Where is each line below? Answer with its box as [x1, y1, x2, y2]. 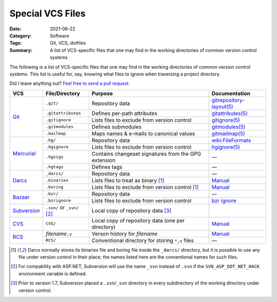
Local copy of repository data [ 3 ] [91, 207, 171, 214]
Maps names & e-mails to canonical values [91, 130, 195, 137]
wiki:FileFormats [211, 137, 251, 144]
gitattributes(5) [211, 109, 248, 117]
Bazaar [12, 194, 30, 201]
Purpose [91, 90, 113, 97]
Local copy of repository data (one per [91, 217, 185, 224]
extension [91, 157, 115, 164]
